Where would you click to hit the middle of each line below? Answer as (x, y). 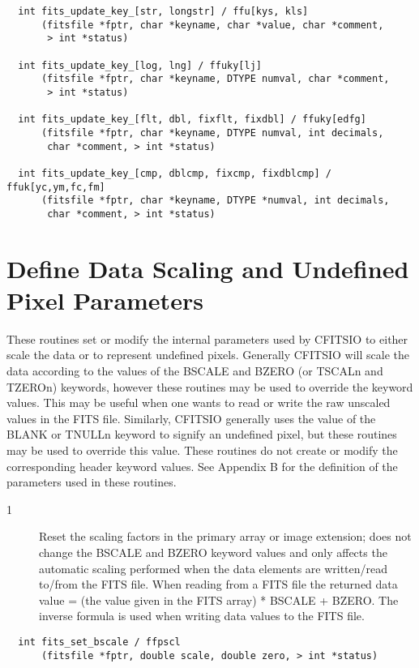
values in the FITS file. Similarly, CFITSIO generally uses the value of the (191, 418)
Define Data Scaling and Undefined (208, 268)
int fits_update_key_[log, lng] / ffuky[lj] (140, 65)
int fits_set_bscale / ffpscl (99, 642)
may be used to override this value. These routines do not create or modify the (202, 450)
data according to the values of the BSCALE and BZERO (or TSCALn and (195, 370)
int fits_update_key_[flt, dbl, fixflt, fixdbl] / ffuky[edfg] (192, 120)
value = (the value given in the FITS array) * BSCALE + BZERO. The (219, 599)
